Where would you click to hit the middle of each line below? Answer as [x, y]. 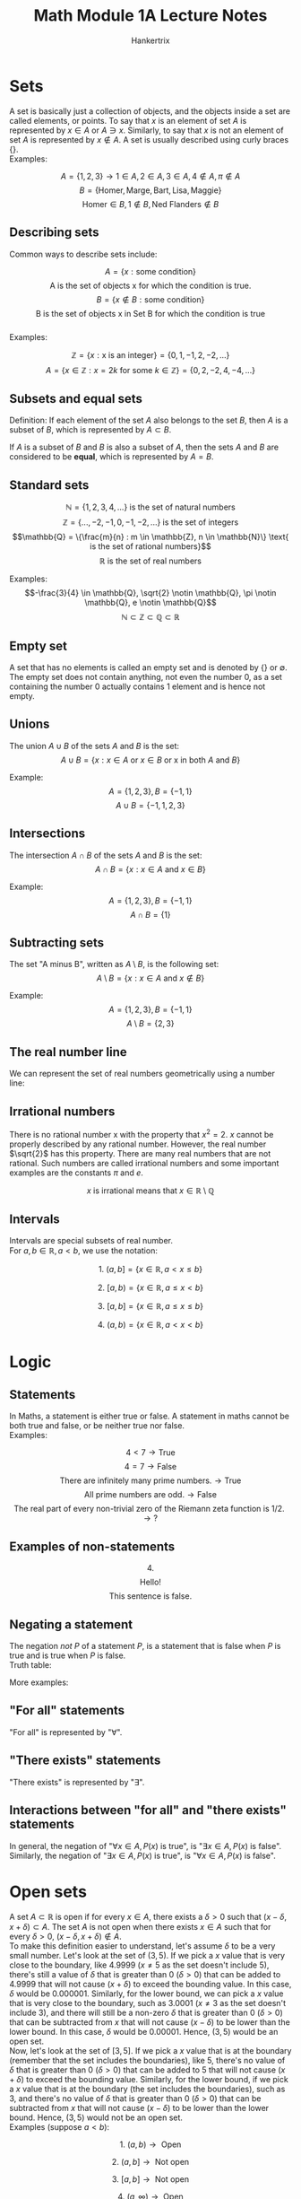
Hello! [150, 1582]
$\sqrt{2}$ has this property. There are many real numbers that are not [140, 1153]
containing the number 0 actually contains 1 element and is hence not [138, 686]
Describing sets [54, 233]
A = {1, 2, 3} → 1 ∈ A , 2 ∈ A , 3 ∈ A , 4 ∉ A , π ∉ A [150, 176]
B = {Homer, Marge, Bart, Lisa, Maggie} [150, 190]
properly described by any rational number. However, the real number [138, 1144]
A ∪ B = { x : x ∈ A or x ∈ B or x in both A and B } [150, 760]
